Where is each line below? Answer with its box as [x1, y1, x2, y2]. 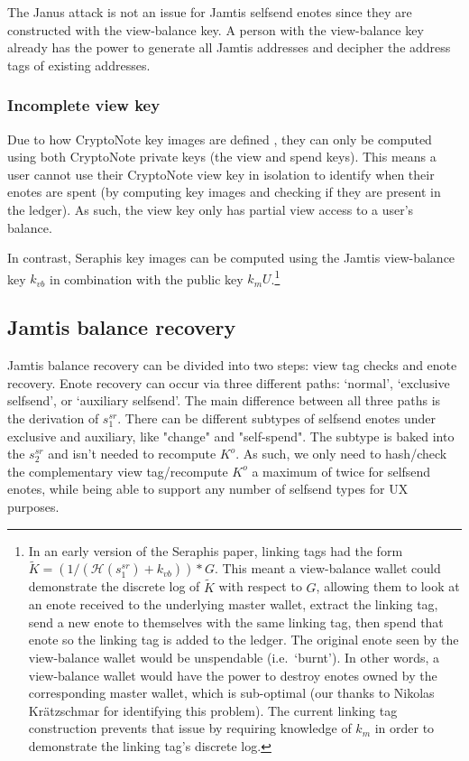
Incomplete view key [7, 94, 161, 116]
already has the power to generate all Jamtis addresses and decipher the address [7, 38, 451, 57]
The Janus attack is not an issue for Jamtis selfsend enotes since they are [7, 3, 412, 21]
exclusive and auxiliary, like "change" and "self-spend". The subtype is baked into [7, 426, 455, 445]
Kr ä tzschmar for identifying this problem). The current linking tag [28, 701, 398, 719]
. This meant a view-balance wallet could [214, 559, 441, 578]
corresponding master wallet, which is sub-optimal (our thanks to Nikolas [28, 683, 435, 702]
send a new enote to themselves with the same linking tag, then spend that [28, 612, 444, 631]
